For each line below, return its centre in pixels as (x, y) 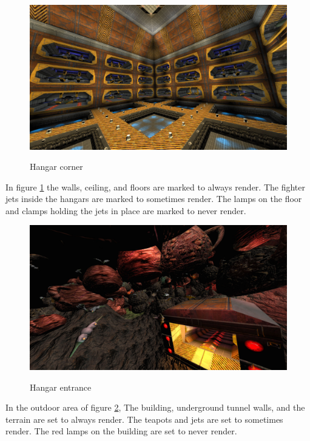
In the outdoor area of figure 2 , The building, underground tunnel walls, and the (155, 407)
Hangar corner (56, 167)
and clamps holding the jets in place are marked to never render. (126, 210)
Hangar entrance (61, 387)
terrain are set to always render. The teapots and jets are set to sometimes (144, 419)
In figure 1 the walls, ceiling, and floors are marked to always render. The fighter (155, 187)
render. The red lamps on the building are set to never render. (121, 431)
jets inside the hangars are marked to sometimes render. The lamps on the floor (154, 199)
